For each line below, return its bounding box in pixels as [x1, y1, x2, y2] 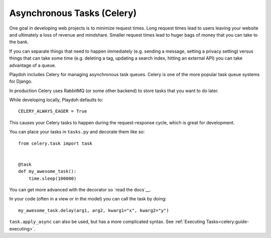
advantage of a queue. [9, 62, 56, 68]
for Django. [9, 78, 33, 85]
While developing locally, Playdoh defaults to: [9, 97, 103, 103]
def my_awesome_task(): [18, 168, 77, 174]
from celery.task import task [18, 140, 93, 146]
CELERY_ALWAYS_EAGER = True [18, 108, 87, 114]
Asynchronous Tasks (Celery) [9, 8, 137, 19]
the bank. [9, 39, 29, 45]
